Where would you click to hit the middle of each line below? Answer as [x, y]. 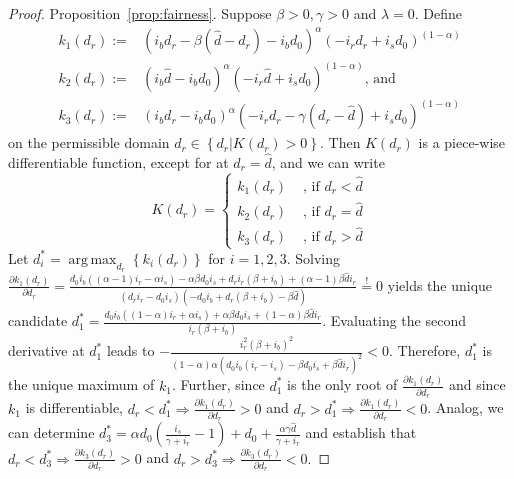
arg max [92, 259]
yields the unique [440, 284]
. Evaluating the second [394, 320]
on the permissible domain [89, 142]
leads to [130, 350]
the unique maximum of [81, 384]
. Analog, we [465, 407]
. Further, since [218, 384]
